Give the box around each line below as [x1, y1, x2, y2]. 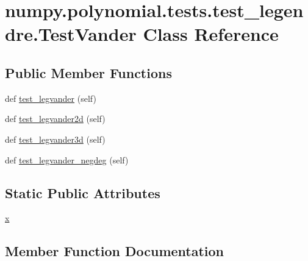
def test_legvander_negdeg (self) [5, 153, 129, 166]
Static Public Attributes [5, 183, 160, 202]
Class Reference [143, 21, 279, 46]
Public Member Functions [5, 63, 172, 82]
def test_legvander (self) [5, 91, 96, 104]
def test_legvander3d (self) [5, 132, 106, 145]
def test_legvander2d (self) [5, 112, 106, 125]
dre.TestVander [5, 21, 137, 46]
